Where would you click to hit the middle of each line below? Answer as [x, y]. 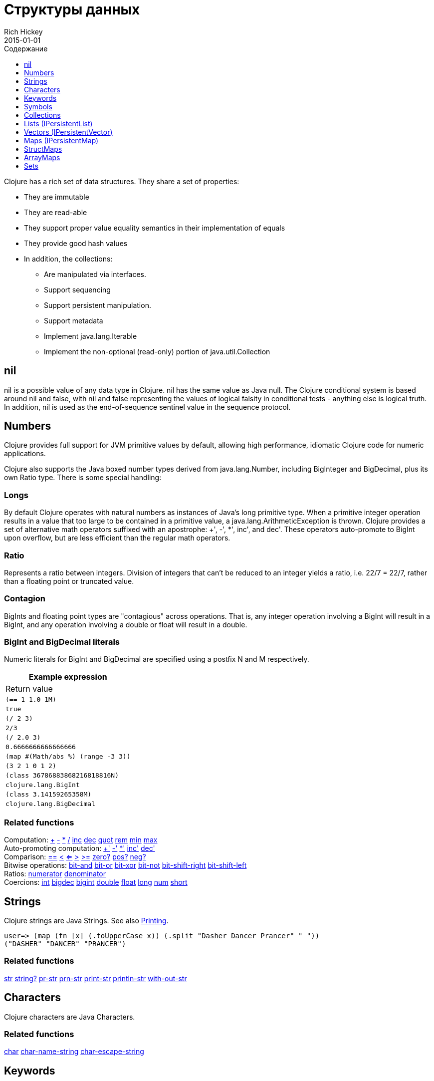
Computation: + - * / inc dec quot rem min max [81, 840]
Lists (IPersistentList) [58, 123]
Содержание [26, 48]
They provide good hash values [76, 243]
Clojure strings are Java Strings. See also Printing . [86, 921]
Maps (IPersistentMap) [61, 140]
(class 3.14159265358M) [49, 795]
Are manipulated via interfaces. [95, 274]
